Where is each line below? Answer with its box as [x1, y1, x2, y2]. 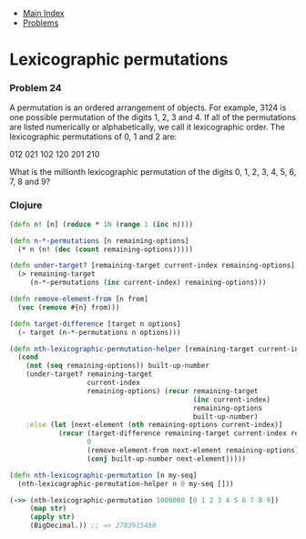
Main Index [22, 8, 65, 18]
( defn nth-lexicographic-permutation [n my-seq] [9, 471, 198, 480]
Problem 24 [9, 82, 62, 95]
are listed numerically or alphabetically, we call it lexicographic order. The [9, 122, 285, 133]
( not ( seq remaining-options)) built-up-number [25, 361, 209, 371]
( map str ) [29, 504, 67, 514]
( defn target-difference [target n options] [9, 319, 181, 329]
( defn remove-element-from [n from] [9, 295, 148, 304]
